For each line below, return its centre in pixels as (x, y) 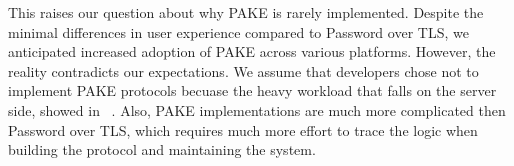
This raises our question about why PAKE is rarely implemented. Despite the (246, 12)
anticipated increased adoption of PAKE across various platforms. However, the (252, 51)
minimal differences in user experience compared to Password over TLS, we (238, 31)
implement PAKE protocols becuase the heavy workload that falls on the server (252, 90)
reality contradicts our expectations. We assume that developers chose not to (243, 70)
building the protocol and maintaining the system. (162, 149)
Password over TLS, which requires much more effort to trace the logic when (243, 129)
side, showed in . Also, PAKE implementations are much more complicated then (257, 109)
